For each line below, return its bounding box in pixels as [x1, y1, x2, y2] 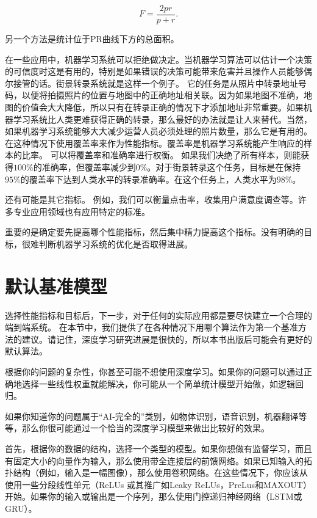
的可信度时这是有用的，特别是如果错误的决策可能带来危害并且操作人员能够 [5, 65, 304, 78]
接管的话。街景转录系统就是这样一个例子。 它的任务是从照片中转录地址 [13, 76, 298, 89]
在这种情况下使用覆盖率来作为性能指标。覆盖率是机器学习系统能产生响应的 [5, 136, 304, 149]
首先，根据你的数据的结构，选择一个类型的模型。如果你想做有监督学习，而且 [5, 442, 312, 455]
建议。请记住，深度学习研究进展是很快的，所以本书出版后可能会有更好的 [21, 332, 312, 345]
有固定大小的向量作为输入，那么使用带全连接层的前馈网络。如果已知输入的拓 [5, 454, 312, 467]
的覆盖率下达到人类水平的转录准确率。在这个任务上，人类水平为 [20, 172, 277, 185]
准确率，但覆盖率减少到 [41, 161, 136, 173]
